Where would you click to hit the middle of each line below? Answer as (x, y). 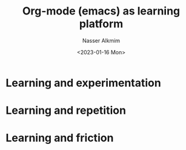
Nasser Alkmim (101, 40)
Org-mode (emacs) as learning (101, 11)
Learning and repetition (66, 111)
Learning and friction (60, 138)
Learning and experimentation (83, 83)
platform (101, 24)
